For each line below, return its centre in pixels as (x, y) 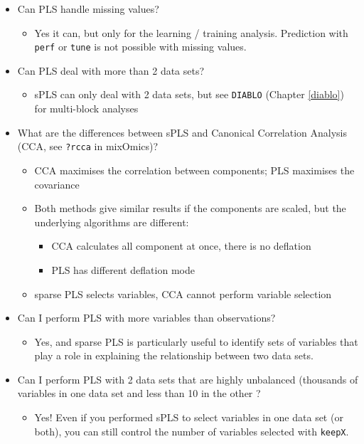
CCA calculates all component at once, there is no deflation (181, 246)
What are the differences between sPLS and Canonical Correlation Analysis (182, 132)
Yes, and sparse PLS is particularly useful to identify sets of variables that (196, 341)
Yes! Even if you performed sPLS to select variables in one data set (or (189, 417)
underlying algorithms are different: (112, 222)
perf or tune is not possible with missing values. (140, 47)
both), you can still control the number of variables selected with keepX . (192, 431)
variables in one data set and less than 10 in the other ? (139, 393)
